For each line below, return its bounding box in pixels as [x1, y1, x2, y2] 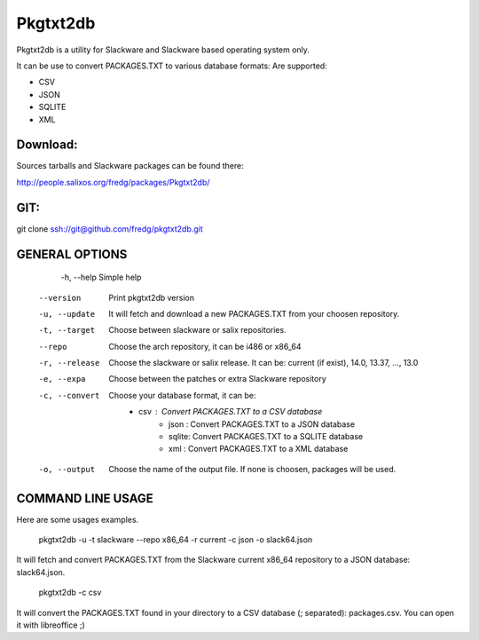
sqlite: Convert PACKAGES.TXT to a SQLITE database [169, 431, 364, 442]
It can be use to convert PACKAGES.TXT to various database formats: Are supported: [16, 60, 327, 71]
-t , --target [38, 325, 96, 336]
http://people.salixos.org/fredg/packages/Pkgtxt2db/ [16, 177, 210, 187]
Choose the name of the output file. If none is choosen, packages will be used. [108, 463, 397, 474]
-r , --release [38, 358, 100, 368]
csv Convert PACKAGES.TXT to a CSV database [138, 407, 323, 417]
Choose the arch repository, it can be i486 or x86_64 [108, 341, 302, 352]
